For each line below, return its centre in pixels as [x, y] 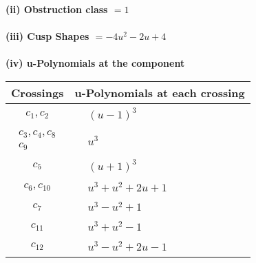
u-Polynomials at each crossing [160, 92]
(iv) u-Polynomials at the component [95, 63]
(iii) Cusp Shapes [47, 36]
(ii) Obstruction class [57, 9]
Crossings [38, 92]
